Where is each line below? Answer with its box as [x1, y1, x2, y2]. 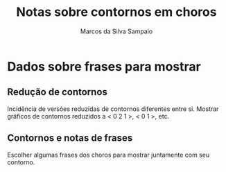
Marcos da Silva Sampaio [80, 27, 153, 35]
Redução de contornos [7, 86, 107, 98]
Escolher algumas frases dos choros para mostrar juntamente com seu [7, 150, 210, 159]
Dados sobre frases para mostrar [7, 58, 201, 74]
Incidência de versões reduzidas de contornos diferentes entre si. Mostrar [7, 105, 219, 113]
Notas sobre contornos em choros [16, 4, 217, 20]
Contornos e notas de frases [7, 132, 133, 144]
